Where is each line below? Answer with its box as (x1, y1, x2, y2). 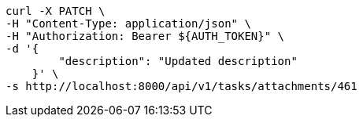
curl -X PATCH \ (6, 5, 106, 17)
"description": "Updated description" (58, 55, 298, 67)
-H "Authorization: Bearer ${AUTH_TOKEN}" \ (6, 30, 285, 42)
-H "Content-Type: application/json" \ (6, 17, 251, 30)
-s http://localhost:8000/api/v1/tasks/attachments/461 (6, 80, 357, 92)
